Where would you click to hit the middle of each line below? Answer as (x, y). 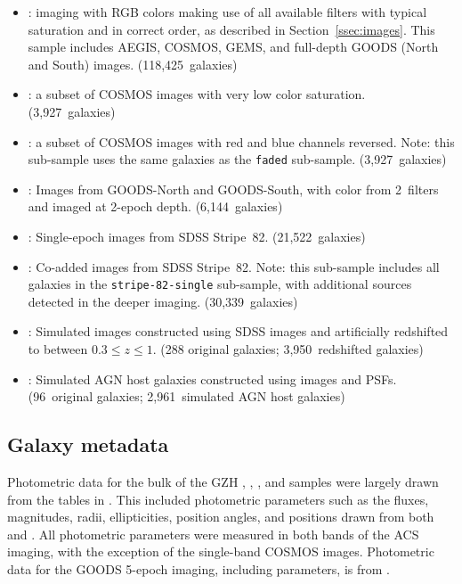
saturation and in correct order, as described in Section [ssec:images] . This (231, 29)
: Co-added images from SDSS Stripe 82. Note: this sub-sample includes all (234, 266)
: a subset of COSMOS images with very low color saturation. (197, 94)
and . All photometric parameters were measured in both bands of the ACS (213, 534)
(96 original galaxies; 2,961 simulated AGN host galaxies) (186, 396)
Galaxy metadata (88, 444)
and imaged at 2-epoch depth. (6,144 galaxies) (155, 206)
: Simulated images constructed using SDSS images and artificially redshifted (238, 331)
